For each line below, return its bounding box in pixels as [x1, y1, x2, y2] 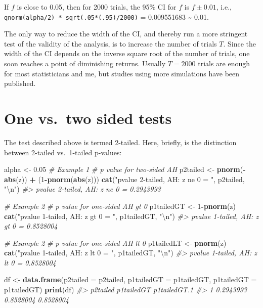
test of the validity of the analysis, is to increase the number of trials [4, 38, 217, 49]
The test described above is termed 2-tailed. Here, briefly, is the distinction [4, 137, 237, 147]
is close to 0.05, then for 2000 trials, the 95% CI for [17, 2, 177, 12]
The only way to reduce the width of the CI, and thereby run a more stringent [4, 28, 248, 39]
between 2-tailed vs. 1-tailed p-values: [4, 147, 122, 157]
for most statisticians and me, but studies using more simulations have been [4, 68, 240, 78]
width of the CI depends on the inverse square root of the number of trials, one [4, 48, 250, 59]
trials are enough [198, 58, 250, 69]
